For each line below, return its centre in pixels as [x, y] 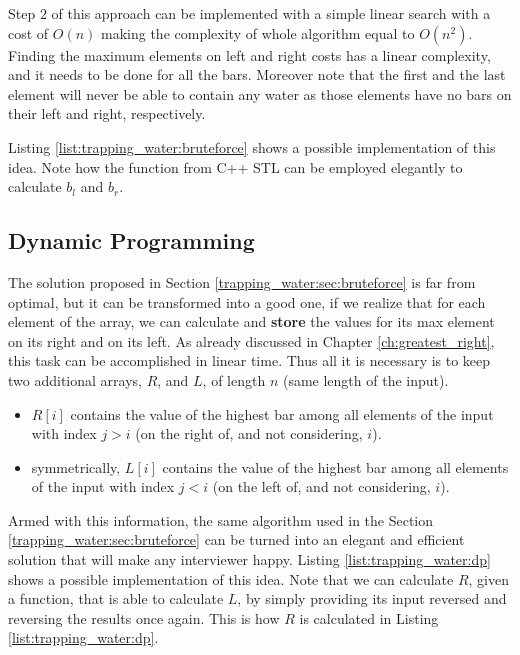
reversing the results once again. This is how [144, 617]
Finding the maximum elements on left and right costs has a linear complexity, [249, 54]
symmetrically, [76, 466]
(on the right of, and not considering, [249, 433]
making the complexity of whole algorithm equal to [258, 32]
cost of [28, 32]
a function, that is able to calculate [116, 598]
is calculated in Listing [369, 617]
